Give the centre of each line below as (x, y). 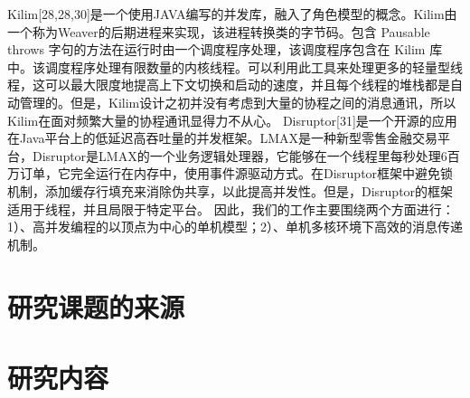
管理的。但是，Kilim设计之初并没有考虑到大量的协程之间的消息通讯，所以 (238, 102)
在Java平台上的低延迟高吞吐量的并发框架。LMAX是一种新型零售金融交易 (222, 138)
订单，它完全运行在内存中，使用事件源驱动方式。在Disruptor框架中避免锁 (236, 173)
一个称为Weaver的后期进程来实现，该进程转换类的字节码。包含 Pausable (219, 31)
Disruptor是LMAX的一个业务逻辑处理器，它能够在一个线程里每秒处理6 (240, 155)
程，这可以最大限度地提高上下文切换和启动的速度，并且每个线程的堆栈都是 (229, 85)
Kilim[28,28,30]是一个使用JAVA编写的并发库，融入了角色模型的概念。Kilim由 (232, 14)
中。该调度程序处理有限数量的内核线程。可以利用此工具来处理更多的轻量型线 (235, 66)
